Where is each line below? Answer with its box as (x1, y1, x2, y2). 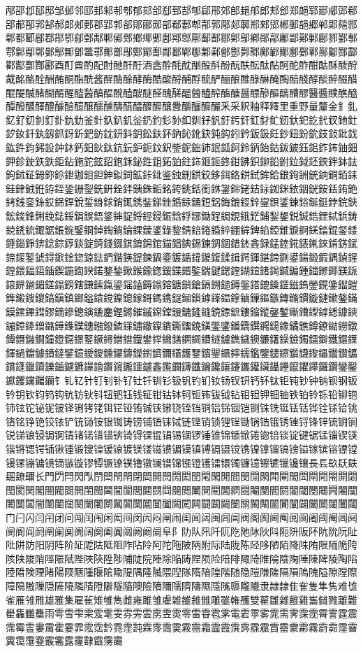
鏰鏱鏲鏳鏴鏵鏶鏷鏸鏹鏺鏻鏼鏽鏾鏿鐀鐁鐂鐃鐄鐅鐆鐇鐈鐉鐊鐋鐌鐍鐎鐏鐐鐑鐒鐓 (6, 318, 357, 332)
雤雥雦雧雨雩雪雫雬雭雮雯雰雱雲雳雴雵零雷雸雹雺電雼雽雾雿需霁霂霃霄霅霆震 (6, 606, 357, 621)
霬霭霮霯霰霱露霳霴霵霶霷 (6, 633, 123, 648)
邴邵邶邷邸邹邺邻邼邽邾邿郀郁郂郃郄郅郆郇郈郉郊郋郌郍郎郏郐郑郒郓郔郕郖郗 (6, 3, 357, 17)
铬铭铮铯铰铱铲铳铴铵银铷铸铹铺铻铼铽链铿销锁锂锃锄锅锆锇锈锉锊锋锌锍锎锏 (6, 413, 357, 428)
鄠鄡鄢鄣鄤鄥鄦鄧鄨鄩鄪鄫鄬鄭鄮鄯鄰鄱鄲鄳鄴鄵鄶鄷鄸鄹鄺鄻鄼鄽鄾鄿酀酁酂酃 (6, 43, 357, 58)
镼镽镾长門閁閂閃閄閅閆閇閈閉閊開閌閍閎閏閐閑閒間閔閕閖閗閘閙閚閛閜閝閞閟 (6, 469, 357, 483)
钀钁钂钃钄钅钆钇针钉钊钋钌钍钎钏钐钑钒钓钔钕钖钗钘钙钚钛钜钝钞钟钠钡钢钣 (6, 373, 357, 388)
